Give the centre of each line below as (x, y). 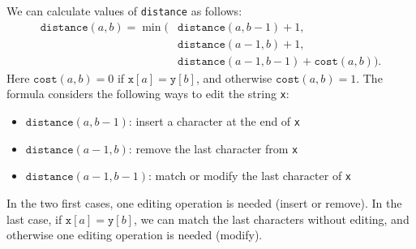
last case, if (34, 219)
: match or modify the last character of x (249, 176)
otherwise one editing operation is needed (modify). (135, 235)
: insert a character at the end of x (214, 121)
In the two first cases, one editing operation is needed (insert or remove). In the (204, 202)
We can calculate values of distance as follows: (124, 11)
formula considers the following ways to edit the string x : (148, 94)
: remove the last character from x (213, 148)
